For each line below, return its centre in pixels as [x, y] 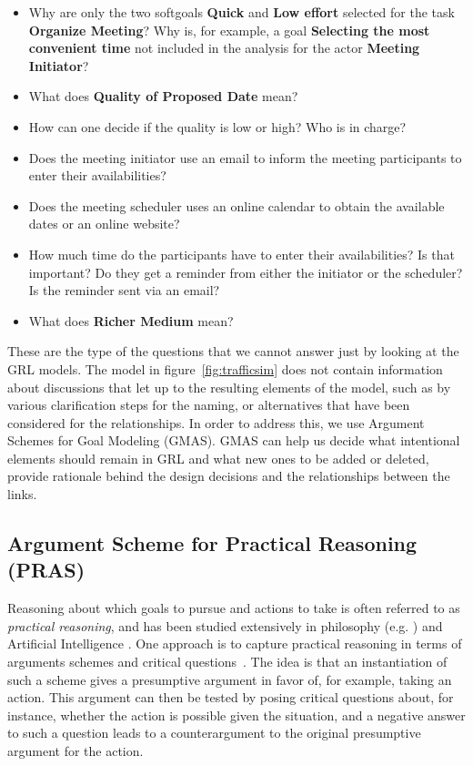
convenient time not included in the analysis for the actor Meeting [224, 48]
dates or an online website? [104, 224]
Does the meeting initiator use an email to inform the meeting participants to [245, 157]
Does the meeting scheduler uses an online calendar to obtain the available [236, 205]
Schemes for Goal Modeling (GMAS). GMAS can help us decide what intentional [234, 440]
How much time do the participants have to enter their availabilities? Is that [242, 254]
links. [22, 494]
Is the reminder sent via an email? [124, 290]
